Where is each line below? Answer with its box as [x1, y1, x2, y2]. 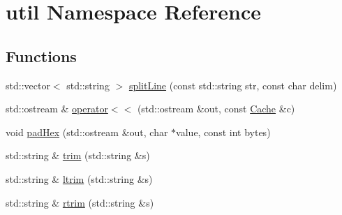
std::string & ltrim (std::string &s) [6, 171, 153, 186]
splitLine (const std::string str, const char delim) [128, 77, 337, 92]
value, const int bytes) [176, 124, 271, 139]
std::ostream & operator [6, 101, 108, 116]
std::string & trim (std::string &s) [6, 148, 150, 163]
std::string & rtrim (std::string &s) [6, 195, 154, 209]
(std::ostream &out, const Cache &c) [137, 101, 295, 116]
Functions [6, 45, 77, 66]
